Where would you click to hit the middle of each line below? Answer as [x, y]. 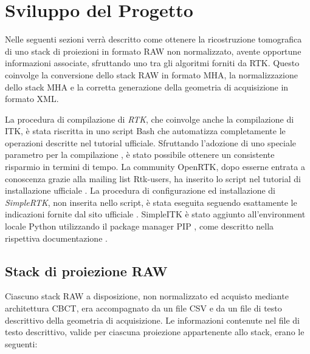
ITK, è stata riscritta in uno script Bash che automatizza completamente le [145, 131]
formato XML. [32, 99]
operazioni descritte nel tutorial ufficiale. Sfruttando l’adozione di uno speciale [151, 142]
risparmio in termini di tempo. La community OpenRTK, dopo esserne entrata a [155, 167]
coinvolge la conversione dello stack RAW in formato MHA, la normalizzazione [151, 74]
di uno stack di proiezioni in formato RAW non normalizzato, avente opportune [153, 51]
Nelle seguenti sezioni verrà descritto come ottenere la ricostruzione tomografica [153, 39]
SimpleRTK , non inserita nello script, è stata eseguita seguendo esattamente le [151, 202]
